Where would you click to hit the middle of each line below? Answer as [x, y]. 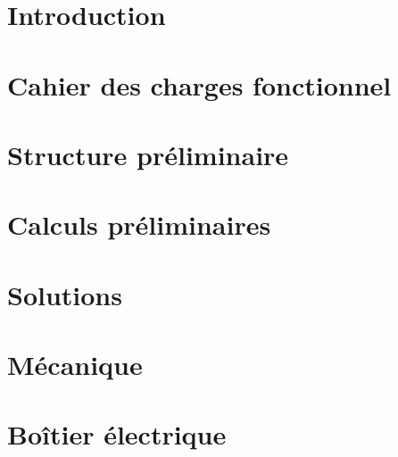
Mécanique [75, 365]
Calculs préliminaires [139, 224]
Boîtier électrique [117, 434]
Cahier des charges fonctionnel [199, 84]
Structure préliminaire [148, 154]
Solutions [65, 294]
